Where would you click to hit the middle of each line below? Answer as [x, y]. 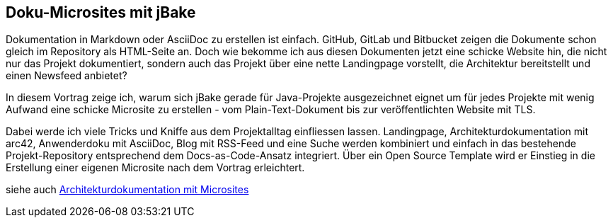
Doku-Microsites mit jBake [101, 12]
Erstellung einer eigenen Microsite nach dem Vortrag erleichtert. [155, 168]
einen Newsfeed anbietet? [67, 76]
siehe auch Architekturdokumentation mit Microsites [127, 190]
